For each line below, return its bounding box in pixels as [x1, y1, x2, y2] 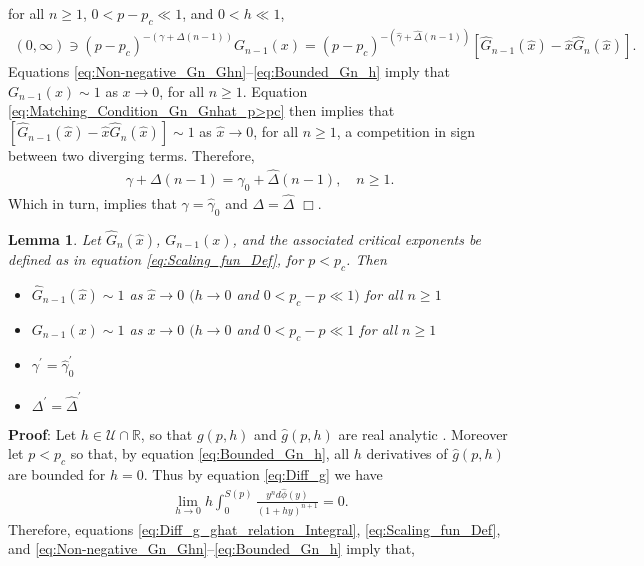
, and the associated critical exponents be [232, 228, 482, 249]
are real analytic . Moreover [338, 423, 508, 444]
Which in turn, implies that [8, 192, 177, 213]
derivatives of [366, 443, 448, 464]
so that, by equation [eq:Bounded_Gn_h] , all [70, 443, 350, 464]
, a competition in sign [336, 121, 475, 142]
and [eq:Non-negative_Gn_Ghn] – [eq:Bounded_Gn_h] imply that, [8, 538, 415, 559]
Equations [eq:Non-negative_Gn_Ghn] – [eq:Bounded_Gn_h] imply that [8, 61, 450, 82]
